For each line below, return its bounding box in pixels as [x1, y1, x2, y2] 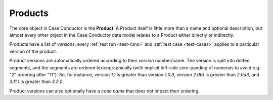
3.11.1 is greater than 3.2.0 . [9, 78, 64, 85]
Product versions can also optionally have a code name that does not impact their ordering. [9, 88, 200, 94]
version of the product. [9, 48, 58, 54]
